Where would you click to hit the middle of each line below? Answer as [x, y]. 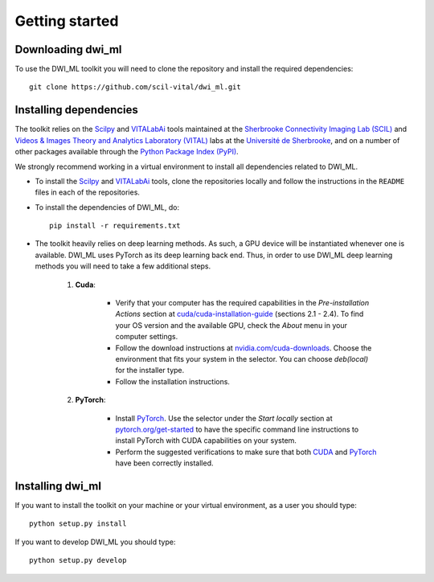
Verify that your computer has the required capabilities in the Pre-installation [242, 303]
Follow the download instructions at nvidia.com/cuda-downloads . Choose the [244, 348]
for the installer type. [150, 371]
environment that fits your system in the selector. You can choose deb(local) [242, 359]
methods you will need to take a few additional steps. [123, 266]
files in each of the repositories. [88, 192]
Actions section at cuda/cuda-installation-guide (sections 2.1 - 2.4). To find [240, 314]
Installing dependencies [76, 110]
